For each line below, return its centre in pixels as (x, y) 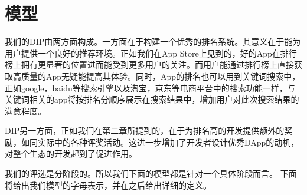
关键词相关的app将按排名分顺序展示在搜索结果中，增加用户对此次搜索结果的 (152, 99)
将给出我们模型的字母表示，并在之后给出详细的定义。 (108, 185)
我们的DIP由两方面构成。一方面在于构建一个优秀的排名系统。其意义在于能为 (153, 42)
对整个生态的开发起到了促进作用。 (71, 153)
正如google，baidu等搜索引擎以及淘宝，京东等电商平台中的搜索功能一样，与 (150, 87)
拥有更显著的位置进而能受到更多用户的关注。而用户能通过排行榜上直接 (157, 65)
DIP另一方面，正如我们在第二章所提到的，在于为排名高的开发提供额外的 (145, 130)
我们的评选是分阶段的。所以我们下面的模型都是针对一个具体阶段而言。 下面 (151, 173)
